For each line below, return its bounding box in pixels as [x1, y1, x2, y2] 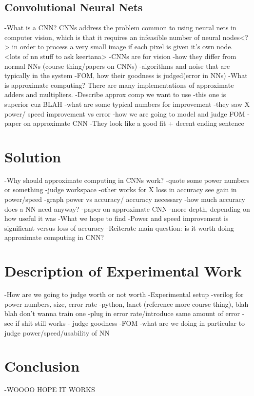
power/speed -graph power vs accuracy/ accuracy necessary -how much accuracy [4, 194, 246, 204]
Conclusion [4, 356, 80, 376]
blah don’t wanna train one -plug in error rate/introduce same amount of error [4, 308, 240, 318]
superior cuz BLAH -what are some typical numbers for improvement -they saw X [4, 99, 250, 109]
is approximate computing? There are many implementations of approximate [4, 79, 234, 90]
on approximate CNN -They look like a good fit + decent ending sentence [23, 118, 244, 128]
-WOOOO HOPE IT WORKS [4, 384, 95, 395]
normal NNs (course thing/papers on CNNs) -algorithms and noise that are [4, 60, 230, 71]
